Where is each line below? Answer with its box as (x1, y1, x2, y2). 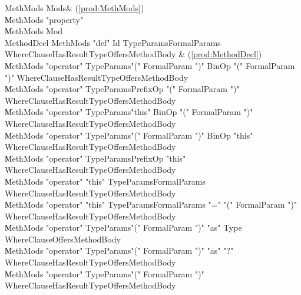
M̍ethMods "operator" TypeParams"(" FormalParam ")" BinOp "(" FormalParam (5, 59, 295, 71)
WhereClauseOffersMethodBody (5, 232, 121, 245)
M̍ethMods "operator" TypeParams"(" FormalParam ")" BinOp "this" (5, 129, 253, 141)
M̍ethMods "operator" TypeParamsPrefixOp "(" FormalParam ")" (5, 83, 240, 95)
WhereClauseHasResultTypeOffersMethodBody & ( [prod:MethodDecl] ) (5, 48, 262, 60)
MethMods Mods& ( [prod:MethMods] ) (5, 2, 144, 14)
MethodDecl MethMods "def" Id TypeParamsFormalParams (5, 36, 221, 48)
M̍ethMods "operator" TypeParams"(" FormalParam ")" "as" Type (5, 221, 242, 234)
